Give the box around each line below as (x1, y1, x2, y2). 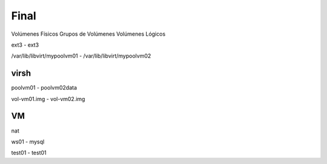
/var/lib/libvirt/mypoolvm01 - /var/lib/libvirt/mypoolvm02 (11, 52, 151, 60)
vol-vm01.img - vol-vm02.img (11, 95, 85, 102)
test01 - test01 (11, 149, 47, 157)
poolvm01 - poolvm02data (11, 84, 78, 91)
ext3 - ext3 (11, 41, 39, 48)
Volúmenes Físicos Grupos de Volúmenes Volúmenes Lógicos (11, 30, 166, 38)
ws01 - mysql (11, 138, 45, 145)
